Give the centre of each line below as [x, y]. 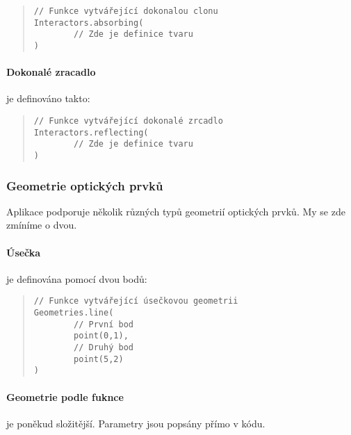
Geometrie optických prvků [85, 185]
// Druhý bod [104, 348]
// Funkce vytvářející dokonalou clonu [126, 11]
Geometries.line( [74, 313]
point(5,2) [99, 359]
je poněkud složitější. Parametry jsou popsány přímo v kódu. [136, 423]
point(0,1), [101, 336]
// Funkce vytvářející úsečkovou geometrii [136, 301]
